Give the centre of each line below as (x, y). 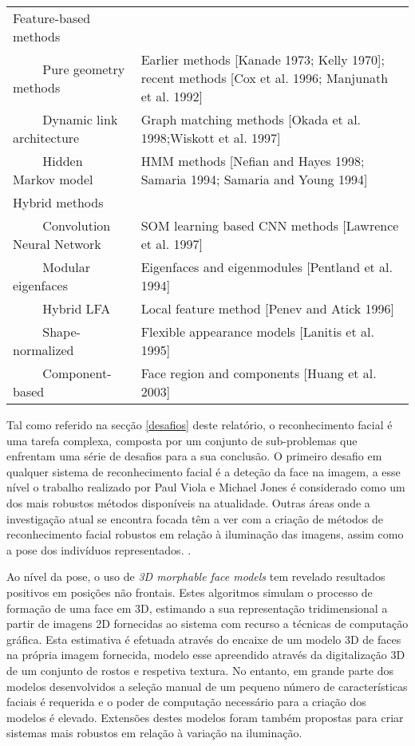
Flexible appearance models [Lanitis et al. (257, 332)
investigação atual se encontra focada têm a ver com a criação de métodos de (195, 518)
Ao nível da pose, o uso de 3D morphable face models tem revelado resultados (196, 576)
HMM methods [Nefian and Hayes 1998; (253, 161)
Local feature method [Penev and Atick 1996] (268, 308)
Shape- (61, 332)
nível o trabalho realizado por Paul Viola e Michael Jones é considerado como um (206, 487)
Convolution (77, 225)
